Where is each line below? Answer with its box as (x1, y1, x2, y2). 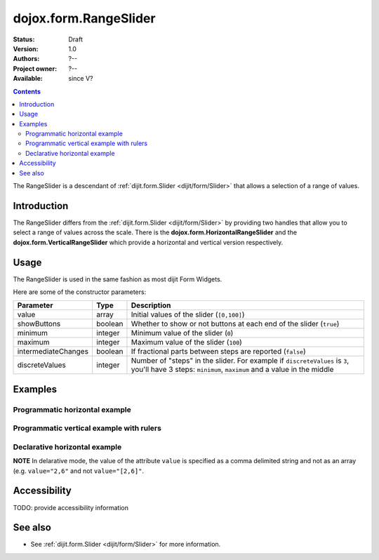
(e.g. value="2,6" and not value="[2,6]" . (13, 467, 144, 475)
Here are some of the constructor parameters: (13, 288, 147, 296)
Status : (13, 35, 35, 44)
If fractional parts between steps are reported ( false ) (131, 347, 307, 356)
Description (131, 300, 171, 310)
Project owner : (13, 64, 58, 73)
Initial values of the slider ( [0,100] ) (131, 309, 245, 319)
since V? (68, 74, 93, 83)
